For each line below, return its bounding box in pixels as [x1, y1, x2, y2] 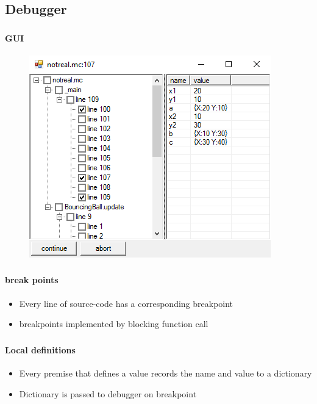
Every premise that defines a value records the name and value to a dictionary [19, 366, 312, 379]
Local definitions [5, 343, 76, 356]
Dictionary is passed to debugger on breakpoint [19, 387, 197, 400]
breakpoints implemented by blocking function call [19, 317, 208, 330]
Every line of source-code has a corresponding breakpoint [19, 297, 233, 309]
